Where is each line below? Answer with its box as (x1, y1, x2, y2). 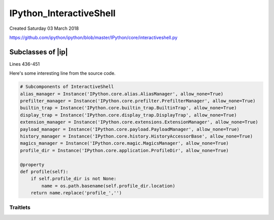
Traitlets (9, 204, 30, 211)
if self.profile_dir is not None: (30, 176, 117, 182)
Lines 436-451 (9, 61, 40, 67)
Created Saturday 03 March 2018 (9, 25, 79, 31)
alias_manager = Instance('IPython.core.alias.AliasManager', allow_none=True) (20, 91, 224, 97)
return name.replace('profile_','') (30, 190, 122, 196)
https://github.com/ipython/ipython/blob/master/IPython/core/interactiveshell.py (9, 34, 178, 40)
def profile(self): (20, 168, 68, 174)
